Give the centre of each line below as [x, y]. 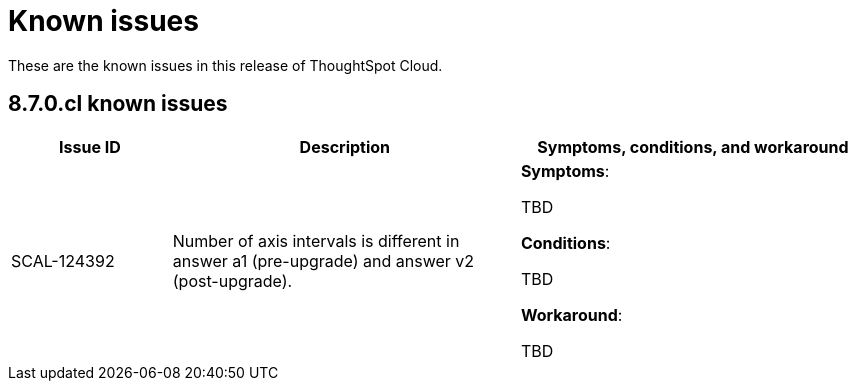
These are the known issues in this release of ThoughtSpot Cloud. [225, 65]
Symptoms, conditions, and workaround [693, 146]
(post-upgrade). [232, 280]
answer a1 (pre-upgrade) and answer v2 [323, 260]
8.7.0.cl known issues [118, 104]
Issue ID [90, 146]
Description [345, 146]
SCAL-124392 [63, 260]
